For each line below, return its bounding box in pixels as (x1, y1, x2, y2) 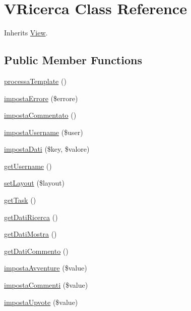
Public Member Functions (4, 52, 142, 68)
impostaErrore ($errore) (4, 93, 78, 103)
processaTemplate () (4, 75, 67, 86)
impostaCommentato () (4, 110, 77, 120)
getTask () (4, 195, 36, 205)
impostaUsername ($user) (4, 126, 83, 137)
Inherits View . (4, 27, 48, 38)
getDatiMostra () (4, 229, 57, 239)
